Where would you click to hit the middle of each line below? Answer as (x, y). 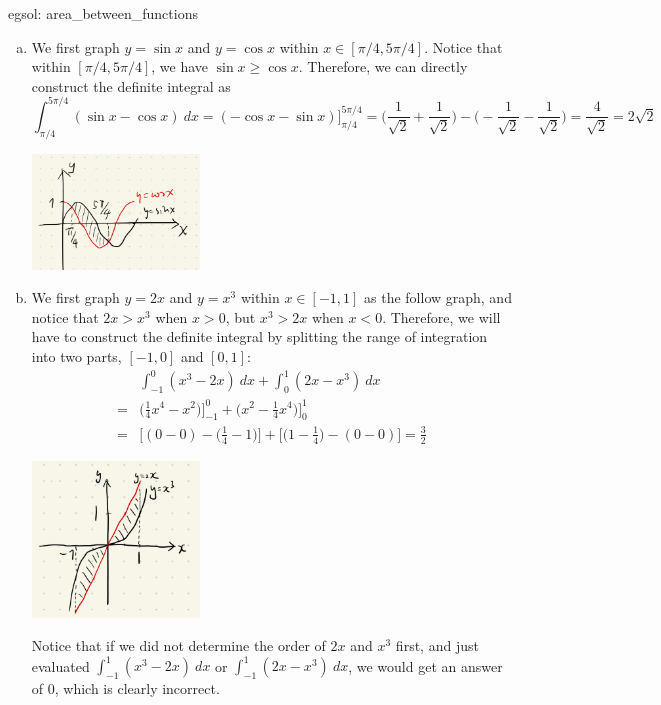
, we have (179, 66)
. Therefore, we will (441, 316)
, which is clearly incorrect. (137, 688)
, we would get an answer (425, 665)
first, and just (437, 645)
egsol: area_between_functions (103, 13)
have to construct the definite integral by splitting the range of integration (259, 336)
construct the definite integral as (131, 85)
